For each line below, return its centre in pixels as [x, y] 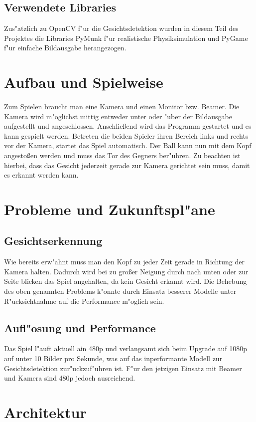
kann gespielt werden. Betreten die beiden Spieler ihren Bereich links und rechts [126, 135]
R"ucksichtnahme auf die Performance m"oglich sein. [84, 301]
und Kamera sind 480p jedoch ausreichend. [70, 378]
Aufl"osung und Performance [80, 327]
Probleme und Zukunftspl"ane [110, 209]
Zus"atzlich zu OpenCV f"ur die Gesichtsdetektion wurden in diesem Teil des [121, 28]
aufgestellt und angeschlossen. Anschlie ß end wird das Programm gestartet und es [128, 126]
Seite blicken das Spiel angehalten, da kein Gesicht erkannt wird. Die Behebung [126, 281]
